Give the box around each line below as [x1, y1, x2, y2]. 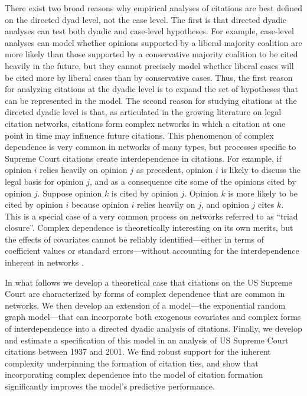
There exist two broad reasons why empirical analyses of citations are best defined [5, 2, 302, 14]
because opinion [71, 198, 129, 211]
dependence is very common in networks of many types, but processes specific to [5, 140, 296, 153]
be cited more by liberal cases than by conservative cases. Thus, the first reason [5, 71, 293, 83]
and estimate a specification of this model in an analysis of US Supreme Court [5, 333, 289, 346]
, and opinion [201, 198, 249, 211]
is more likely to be [228, 186, 298, 199]
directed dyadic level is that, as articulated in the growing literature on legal [5, 106, 282, 118]
